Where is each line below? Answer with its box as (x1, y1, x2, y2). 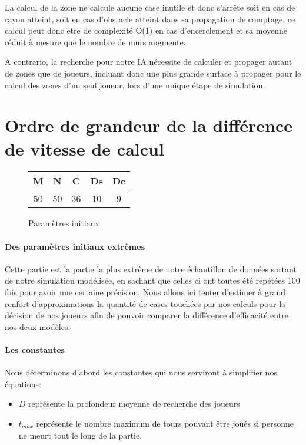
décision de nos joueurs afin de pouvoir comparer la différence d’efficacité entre (5, 309, 288, 321)
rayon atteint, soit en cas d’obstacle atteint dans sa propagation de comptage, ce (5, 12, 295, 25)
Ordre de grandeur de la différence (5, 113, 292, 137)
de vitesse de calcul (5, 136, 164, 160)
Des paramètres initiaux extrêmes (5, 240, 145, 252)
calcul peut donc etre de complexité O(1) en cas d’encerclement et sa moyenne (5, 24, 288, 37)
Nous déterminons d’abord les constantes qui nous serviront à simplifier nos (5, 366, 277, 378)
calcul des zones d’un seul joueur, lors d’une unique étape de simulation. (5, 78, 265, 91)
